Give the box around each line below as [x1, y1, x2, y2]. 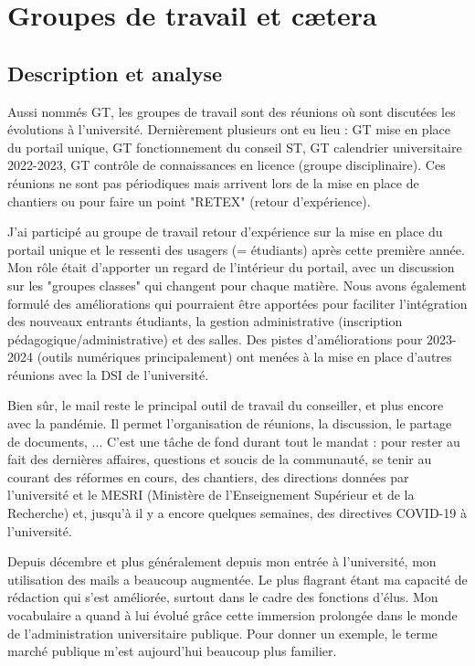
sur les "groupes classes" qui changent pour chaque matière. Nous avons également [7, 275, 467, 294]
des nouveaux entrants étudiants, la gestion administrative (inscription [7, 312, 403, 331]
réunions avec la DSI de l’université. [7, 365, 209, 384]
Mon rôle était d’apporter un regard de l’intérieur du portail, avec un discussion [7, 258, 455, 277]
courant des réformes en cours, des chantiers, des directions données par [7, 467, 409, 486]
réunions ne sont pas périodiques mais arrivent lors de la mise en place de [7, 173, 419, 192]
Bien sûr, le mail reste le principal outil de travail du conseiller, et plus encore [7, 396, 444, 415]
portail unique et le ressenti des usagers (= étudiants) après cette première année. [7, 239, 465, 259]
